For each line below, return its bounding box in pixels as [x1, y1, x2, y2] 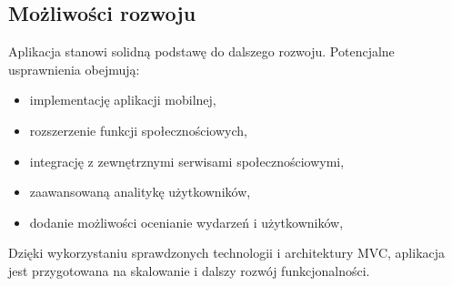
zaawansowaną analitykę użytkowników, [29, 182, 251, 201]
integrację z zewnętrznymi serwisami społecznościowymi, [29, 151, 345, 170]
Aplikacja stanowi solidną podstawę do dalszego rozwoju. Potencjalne [8, 42, 395, 61]
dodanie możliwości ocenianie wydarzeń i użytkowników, [29, 212, 344, 231]
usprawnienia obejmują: [8, 59, 140, 78]
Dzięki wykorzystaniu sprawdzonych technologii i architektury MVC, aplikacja [8, 243, 446, 262]
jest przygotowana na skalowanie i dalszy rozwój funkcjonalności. [8, 260, 370, 280]
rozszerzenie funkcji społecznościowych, [29, 120, 247, 139]
